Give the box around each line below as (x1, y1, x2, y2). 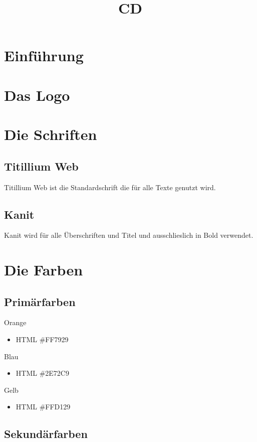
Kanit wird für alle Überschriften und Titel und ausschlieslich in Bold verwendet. (4, 230, 253, 240)
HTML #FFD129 (16, 401, 71, 412)
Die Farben (4, 259, 83, 280)
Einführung (4, 45, 84, 66)
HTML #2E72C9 (16, 368, 69, 378)
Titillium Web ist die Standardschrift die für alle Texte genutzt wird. (4, 182, 216, 192)
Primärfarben (4, 293, 76, 309)
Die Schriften (4, 124, 97, 144)
